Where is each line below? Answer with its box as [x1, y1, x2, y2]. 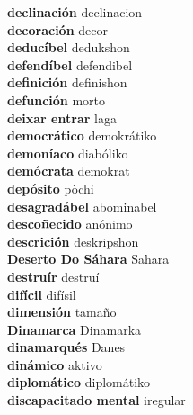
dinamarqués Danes [7, 338, 126, 356]
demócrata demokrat [7, 161, 130, 180]
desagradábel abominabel [7, 196, 157, 215]
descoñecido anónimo [7, 214, 133, 233]
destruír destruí [7, 266, 100, 285]
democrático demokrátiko [7, 126, 157, 145]
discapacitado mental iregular [7, 391, 186, 410]
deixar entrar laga [7, 108, 117, 127]
